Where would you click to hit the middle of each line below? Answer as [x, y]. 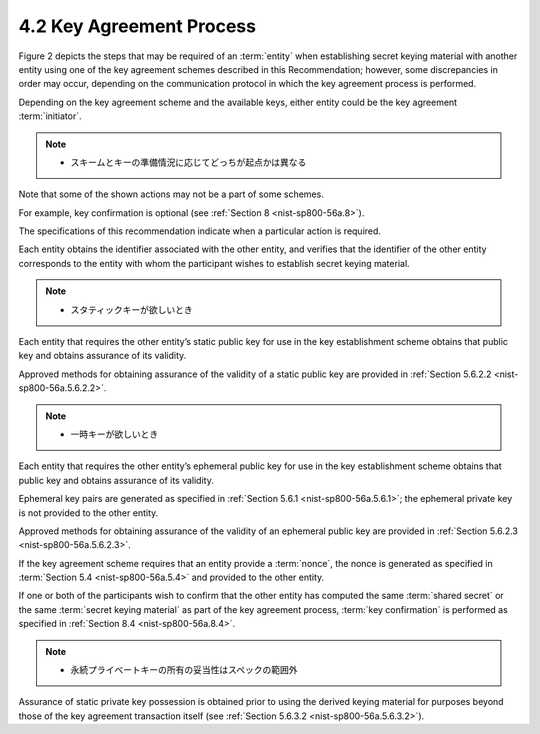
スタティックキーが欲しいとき [132, 309]
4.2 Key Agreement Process [137, 26]
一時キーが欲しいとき [114, 434]
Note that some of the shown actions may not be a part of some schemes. [171, 194]
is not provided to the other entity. [88, 512]
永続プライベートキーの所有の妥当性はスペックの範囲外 [184, 670]
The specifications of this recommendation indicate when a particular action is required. [200, 231]
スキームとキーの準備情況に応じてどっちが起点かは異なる [188, 162]
